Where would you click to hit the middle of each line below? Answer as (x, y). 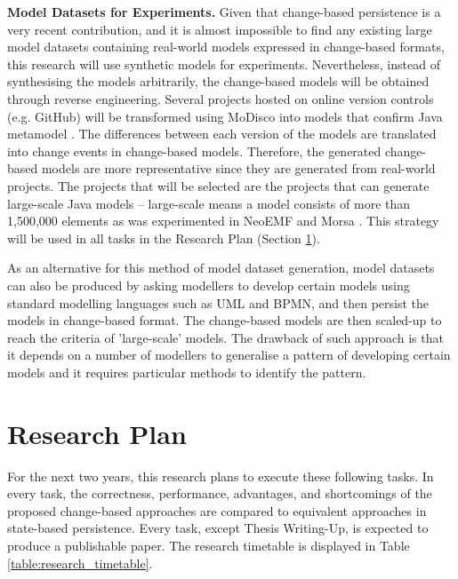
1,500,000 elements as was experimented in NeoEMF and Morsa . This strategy (223, 221)
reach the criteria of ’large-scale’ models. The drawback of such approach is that (225, 337)
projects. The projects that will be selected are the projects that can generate (218, 185)
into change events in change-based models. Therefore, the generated (194, 151)
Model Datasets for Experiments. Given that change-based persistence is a (224, 12)
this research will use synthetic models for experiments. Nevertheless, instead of (224, 63)
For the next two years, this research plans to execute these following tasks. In (221, 476)
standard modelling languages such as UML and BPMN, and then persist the (218, 302)
